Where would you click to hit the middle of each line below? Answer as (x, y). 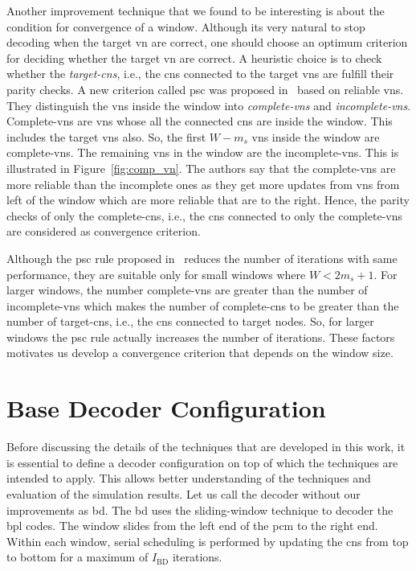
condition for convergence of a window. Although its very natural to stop (186, 26)
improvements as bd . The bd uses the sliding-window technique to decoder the (200, 509)
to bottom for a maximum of (77, 557)
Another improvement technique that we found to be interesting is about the (196, 10)
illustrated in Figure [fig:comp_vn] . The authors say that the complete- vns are (201, 168)
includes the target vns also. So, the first (106, 136)
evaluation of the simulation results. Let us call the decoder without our (184, 493)
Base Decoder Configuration (166, 408)
